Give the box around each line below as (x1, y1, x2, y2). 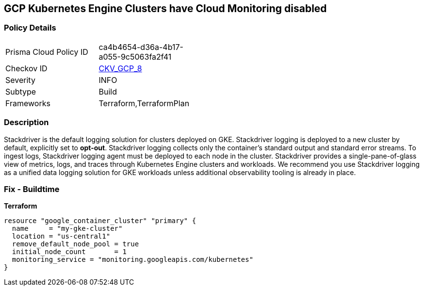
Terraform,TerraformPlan (98, 98, 190, 108)
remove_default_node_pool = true (12, 240, 139, 248)
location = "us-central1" (12, 232, 111, 241)
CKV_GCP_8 (98, 63, 142, 73)
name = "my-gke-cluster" (12, 225, 123, 233)
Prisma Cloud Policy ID (5, 47, 88, 57)
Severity (5, 75, 35, 85)
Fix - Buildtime (4, 184, 60, 194)
